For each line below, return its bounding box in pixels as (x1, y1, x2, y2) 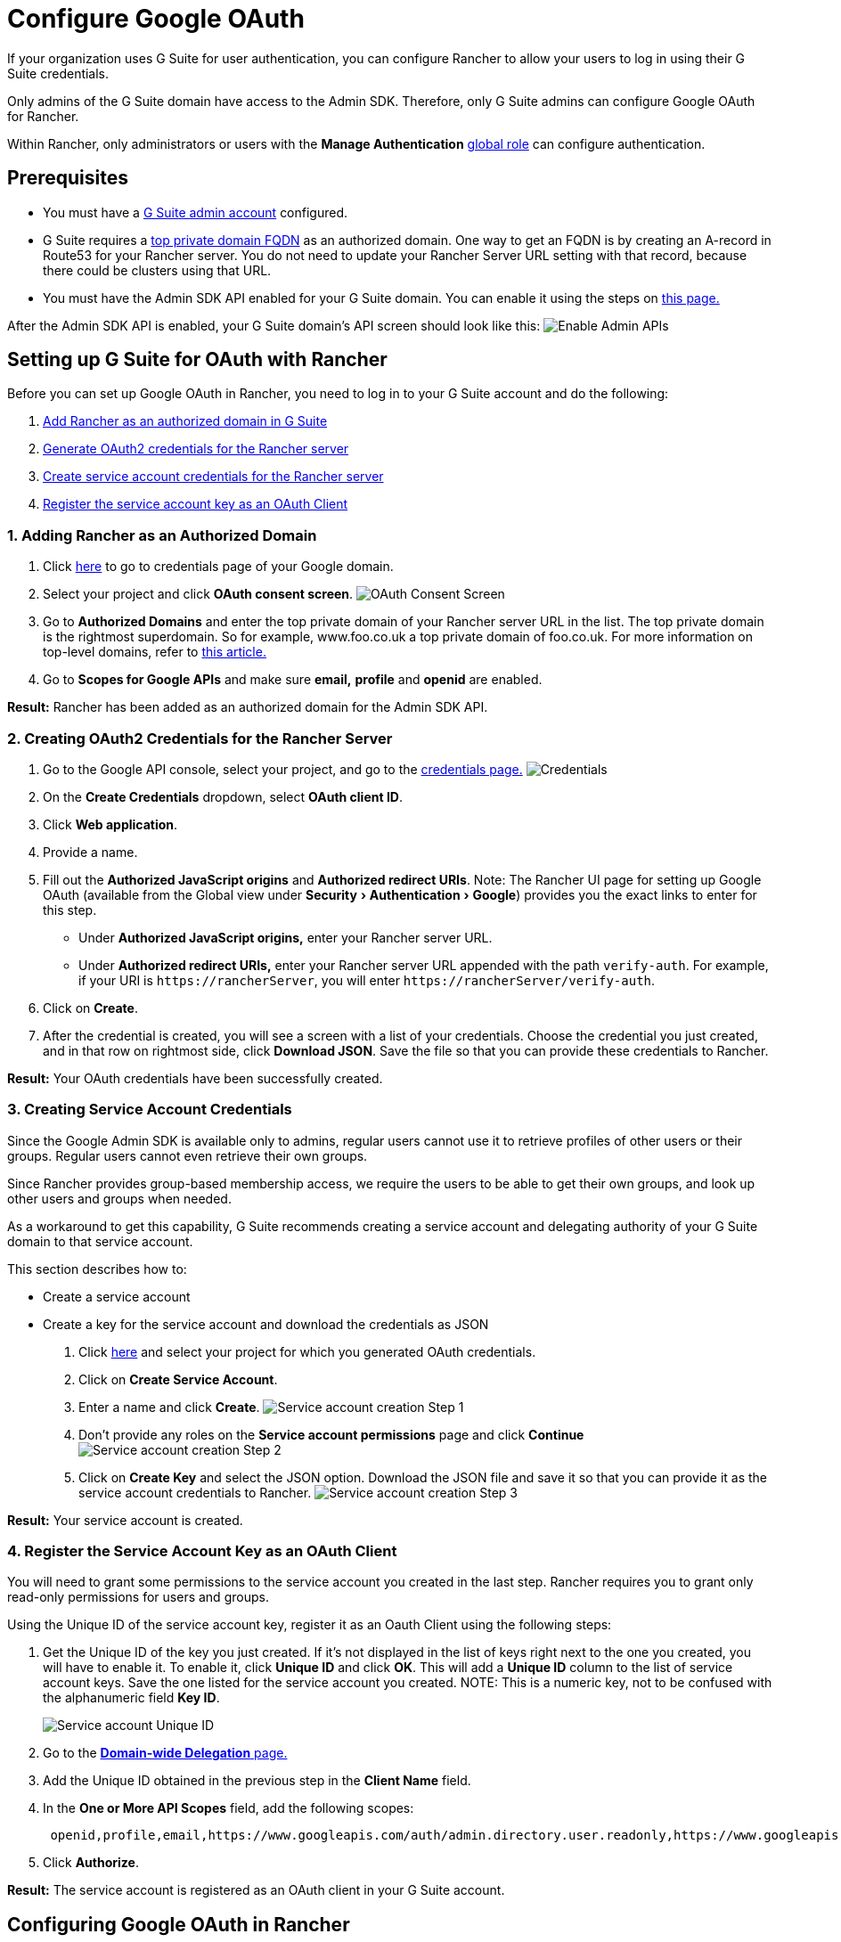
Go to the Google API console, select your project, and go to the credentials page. (43, 761, 523, 777)
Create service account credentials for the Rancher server (43, 469, 384, 485)
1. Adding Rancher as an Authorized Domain (7, 526, 317, 544)
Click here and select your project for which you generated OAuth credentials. (78, 1343, 536, 1359)
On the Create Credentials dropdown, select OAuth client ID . (43, 788, 404, 804)
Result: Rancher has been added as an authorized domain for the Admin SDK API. (7, 699, 488, 715)
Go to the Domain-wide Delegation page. (43, 1745, 288, 1761)
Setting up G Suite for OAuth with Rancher (7, 348, 388, 371)
